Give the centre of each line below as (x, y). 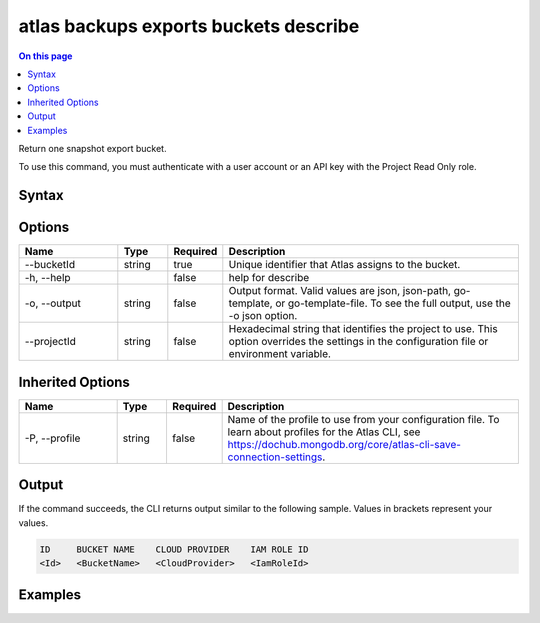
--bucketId (49, 265)
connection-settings (275, 457)
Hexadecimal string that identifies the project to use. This (363, 329)
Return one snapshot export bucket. (92, 148)
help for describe (269, 278)
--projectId (50, 342)
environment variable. (280, 354)
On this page (45, 56)
